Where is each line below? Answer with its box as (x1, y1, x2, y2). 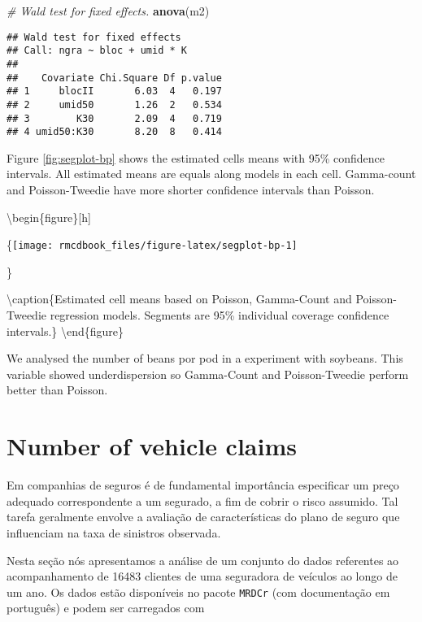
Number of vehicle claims (7, 429, 297, 463)
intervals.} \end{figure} (7, 322, 124, 339)
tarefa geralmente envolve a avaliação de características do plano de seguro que (7, 508, 400, 525)
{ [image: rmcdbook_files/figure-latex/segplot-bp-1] (7, 236, 298, 253)
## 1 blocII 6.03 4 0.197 (7, 85, 222, 98)
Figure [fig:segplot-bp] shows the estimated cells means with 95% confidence (7, 149, 385, 166)
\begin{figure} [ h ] (7, 208, 91, 225)
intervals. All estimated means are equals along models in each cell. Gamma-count (7, 165, 416, 182)
